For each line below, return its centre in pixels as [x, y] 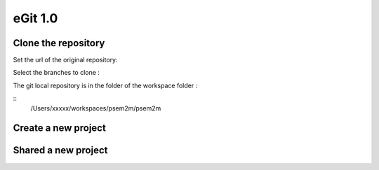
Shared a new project [60, 150]
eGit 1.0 [35, 18]
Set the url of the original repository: [65, 60]
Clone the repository [59, 43]
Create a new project [60, 128]
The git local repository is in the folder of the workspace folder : [105, 85]
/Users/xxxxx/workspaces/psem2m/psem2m [96, 108]
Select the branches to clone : [56, 73]
